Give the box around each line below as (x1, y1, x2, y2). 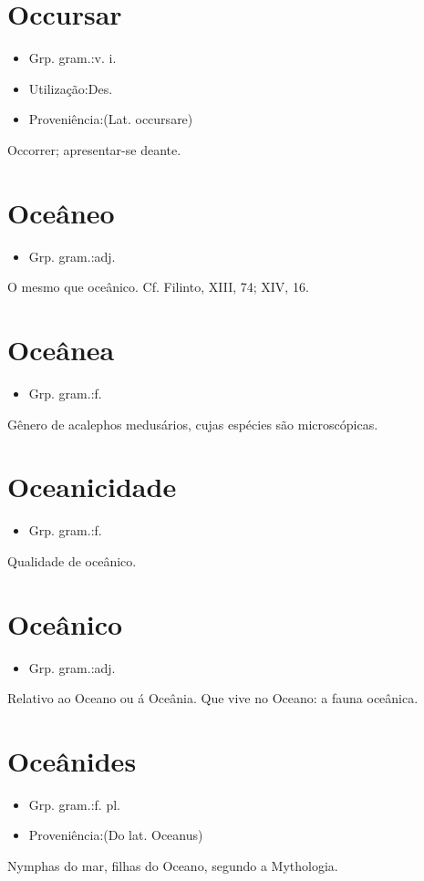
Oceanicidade (7, 468, 177, 505)
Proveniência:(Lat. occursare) (28, 109, 193, 129)
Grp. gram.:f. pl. (28, 794, 120, 814)
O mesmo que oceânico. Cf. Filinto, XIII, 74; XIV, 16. (7, 277, 309, 296)
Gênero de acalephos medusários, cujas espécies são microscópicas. (7, 414, 378, 433)
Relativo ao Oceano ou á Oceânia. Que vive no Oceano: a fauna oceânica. (7, 689, 419, 708)
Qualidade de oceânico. (7, 551, 137, 570)
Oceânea (7, 331, 115, 368)
